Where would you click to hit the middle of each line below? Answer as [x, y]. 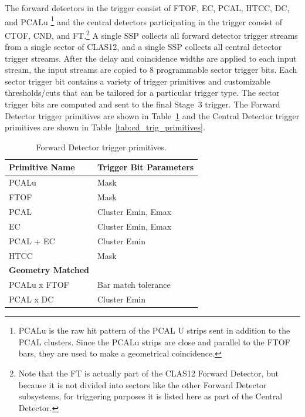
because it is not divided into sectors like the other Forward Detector [143, 384]
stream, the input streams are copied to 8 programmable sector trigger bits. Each [151, 70]
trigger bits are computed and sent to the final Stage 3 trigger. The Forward [143, 104]
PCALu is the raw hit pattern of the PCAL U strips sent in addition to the [154, 330]
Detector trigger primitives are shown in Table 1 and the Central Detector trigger [152, 115]
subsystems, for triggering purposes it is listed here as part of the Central [150, 396]
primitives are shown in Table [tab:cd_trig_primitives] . [105, 127]
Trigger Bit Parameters [145, 167]
